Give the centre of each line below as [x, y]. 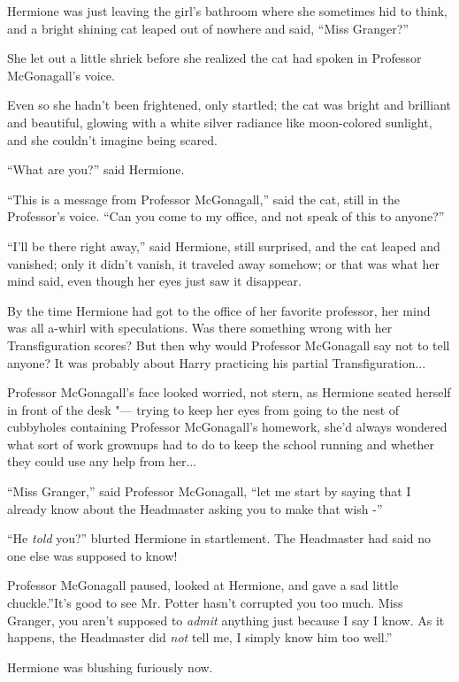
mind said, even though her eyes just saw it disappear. [154, 281]
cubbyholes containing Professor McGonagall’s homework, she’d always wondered [227, 427]
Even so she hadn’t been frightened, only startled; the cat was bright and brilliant [229, 105]
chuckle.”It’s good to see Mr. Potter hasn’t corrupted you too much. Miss [205, 603]
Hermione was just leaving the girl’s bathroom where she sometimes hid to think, [227, 11]
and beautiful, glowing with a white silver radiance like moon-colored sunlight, [220, 122]
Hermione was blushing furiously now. [110, 667]
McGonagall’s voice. [61, 75]
